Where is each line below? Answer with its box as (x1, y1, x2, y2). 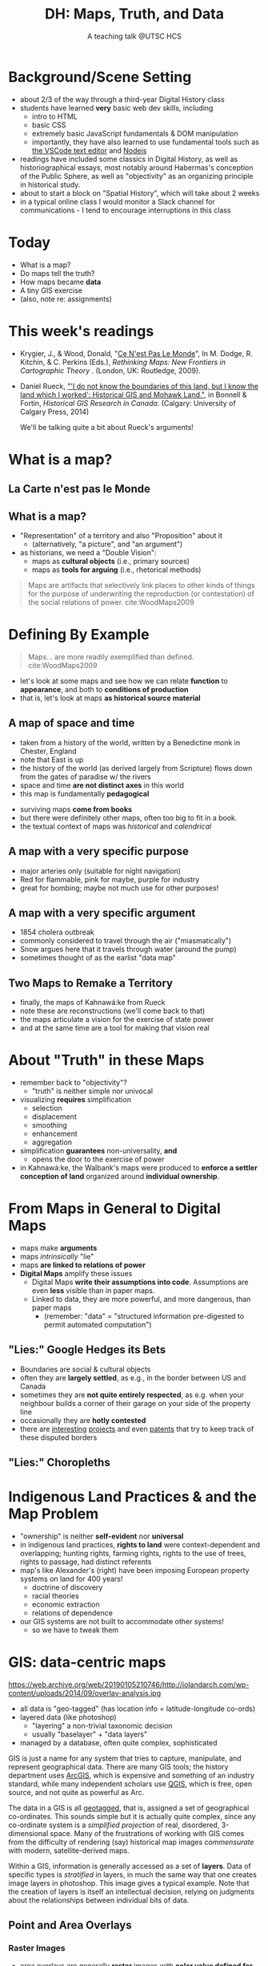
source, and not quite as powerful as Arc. (8, 1788, 145, 1798)
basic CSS (31, 120, 66, 129)
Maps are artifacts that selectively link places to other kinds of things (27, 580, 256, 590)
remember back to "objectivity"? (19, 1078, 128, 1088)
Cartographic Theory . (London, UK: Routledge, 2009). (19, 366, 202, 375)
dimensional (8, 1829, 49, 1838)
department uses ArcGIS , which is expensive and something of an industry (8, 1770, 254, 1781)
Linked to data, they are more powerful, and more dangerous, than (31, 1295, 251, 1304)
